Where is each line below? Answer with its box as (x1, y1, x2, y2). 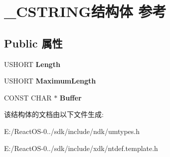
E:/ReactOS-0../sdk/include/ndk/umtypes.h (4, 125, 140, 136)
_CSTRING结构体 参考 (4, 1, 167, 21)
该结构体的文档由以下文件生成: (4, 109, 104, 119)
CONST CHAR (4, 92, 52, 102)
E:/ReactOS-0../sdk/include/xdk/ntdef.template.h (4, 142, 158, 153)
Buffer (59, 92, 82, 102)
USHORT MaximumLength (4, 75, 96, 86)
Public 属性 (4, 35, 63, 50)
